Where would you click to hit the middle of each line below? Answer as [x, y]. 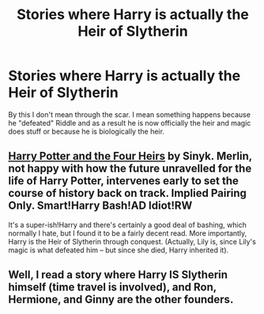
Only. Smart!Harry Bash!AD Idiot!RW [100, 206]
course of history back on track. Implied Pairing [128, 193]
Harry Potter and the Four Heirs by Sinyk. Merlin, [130, 156]
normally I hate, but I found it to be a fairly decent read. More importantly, [128, 233]
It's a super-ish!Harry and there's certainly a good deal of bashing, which [127, 225]
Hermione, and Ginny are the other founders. [121, 299]
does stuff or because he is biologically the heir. [86, 131]
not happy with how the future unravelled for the [130, 169]
